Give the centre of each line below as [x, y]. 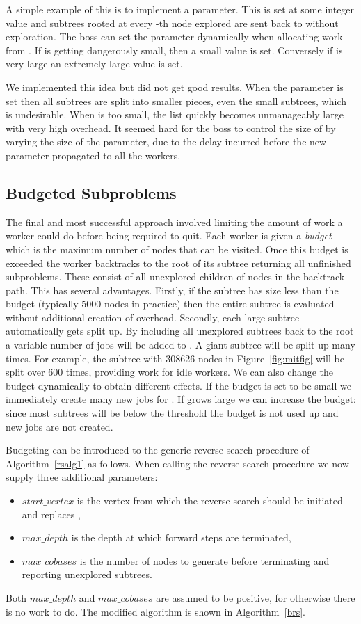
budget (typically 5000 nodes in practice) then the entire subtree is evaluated [170, 304]
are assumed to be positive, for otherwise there [256, 597]
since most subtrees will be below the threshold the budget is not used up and [172, 413]
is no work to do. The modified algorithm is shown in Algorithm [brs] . [156, 611]
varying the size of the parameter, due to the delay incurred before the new [166, 142]
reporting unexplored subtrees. [87, 574]
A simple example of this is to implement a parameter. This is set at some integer [180, 9]
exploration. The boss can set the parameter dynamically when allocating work [174, 37]
